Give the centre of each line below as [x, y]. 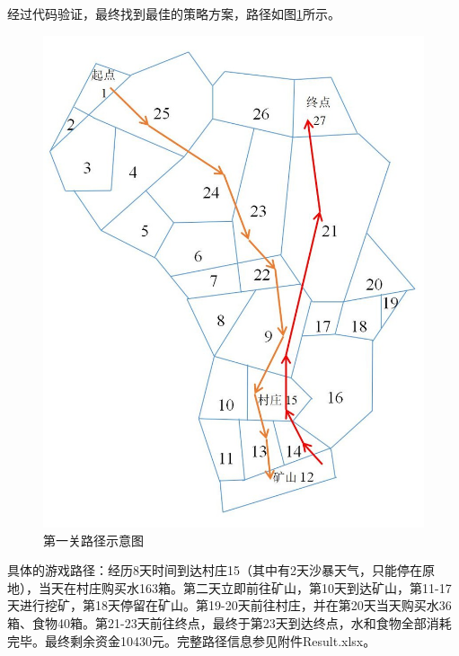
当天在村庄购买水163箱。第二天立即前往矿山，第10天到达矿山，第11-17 [245, 587]
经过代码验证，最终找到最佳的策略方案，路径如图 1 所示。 [174, 13]
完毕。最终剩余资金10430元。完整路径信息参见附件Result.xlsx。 [192, 640]
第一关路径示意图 [93, 540]
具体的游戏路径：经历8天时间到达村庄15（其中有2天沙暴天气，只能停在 [215, 570]
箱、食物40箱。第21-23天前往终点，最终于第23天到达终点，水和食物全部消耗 [229, 623]
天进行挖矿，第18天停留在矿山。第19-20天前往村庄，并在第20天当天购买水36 [229, 605]
